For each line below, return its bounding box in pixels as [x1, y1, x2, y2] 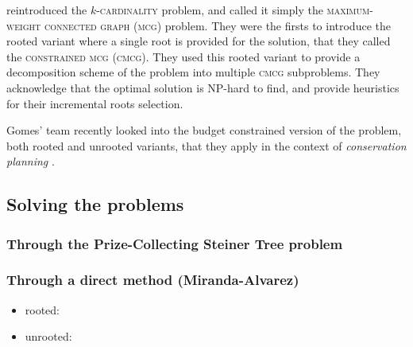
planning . [6, 153, 55, 170]
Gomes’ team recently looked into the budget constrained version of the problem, [6, 122, 402, 138]
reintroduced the [6, 2, 87, 18]
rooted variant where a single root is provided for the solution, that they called [6, 33, 391, 49]
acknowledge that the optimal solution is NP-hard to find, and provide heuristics [6, 79, 399, 96]
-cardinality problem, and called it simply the [96, 2, 323, 18]
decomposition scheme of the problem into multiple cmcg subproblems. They [6, 64, 380, 80]
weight [6, 17, 41, 33]
